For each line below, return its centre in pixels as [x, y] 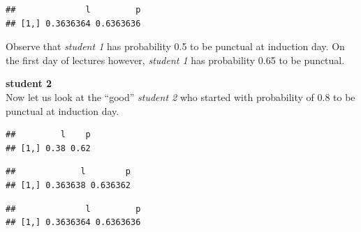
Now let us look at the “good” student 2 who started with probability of [160, 96]
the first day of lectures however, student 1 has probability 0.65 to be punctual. [175, 60]
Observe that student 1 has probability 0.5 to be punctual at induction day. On [175, 46]
